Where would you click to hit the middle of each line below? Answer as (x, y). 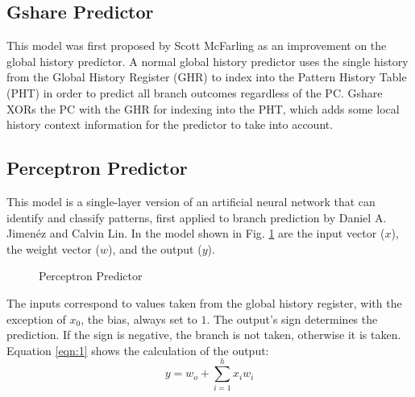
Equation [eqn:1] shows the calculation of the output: (138, 350)
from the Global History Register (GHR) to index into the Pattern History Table (207, 77)
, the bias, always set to (139, 318)
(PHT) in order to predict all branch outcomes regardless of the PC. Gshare (195, 92)
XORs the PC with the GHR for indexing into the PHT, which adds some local (203, 108)
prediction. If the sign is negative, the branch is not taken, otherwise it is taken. (204, 335)
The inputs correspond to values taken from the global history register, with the (204, 302)
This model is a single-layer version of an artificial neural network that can (191, 201)
